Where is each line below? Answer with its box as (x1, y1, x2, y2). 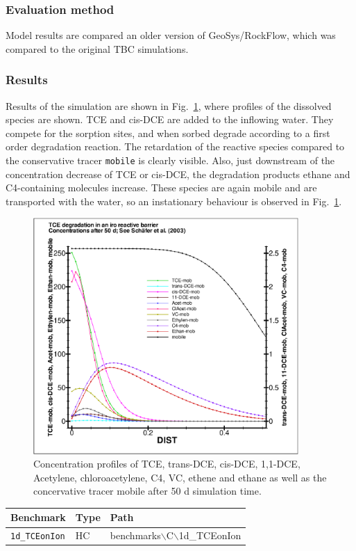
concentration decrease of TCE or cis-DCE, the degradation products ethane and (6, 166, 350, 181)
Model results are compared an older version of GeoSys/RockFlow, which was (6, 28, 336, 42)
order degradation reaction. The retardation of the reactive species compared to (6, 139, 345, 154)
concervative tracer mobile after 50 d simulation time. (33, 484, 262, 498)
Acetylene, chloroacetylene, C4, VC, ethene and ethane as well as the (33, 470, 327, 484)
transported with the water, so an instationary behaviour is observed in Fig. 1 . (6, 193, 342, 208)
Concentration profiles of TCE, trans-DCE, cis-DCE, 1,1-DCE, (33, 456, 300, 471)
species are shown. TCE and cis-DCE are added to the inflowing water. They (6, 112, 334, 127)
